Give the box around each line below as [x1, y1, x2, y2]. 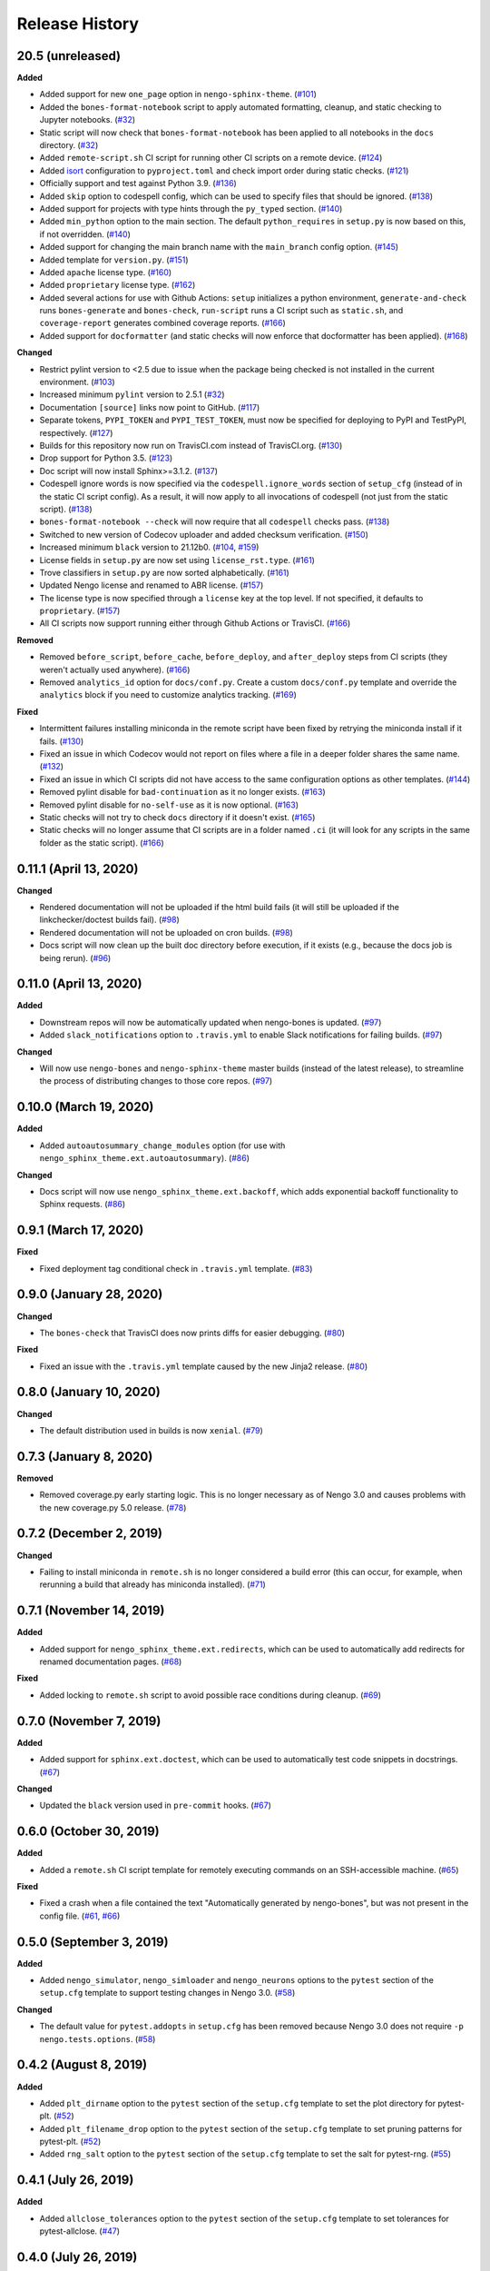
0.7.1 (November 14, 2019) [16, 1603, 165, 1619]
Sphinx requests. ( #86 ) [39, 1199, 126, 1210]
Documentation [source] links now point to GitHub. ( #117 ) [39, 402, 260, 412]
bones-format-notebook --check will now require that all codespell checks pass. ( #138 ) [39, 516, 390, 527]
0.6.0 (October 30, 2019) [16, 1824, 161, 1840]
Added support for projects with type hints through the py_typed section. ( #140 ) [39, 203, 343, 213]
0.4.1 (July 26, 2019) [16, 2172, 134, 2188]
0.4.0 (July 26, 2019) [16, 2249, 138, 2265]
